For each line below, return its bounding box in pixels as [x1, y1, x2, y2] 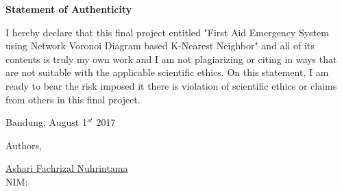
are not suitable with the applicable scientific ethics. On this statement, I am [5, 65, 329, 79]
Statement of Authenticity [5, 2, 132, 16]
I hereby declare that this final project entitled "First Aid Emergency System [5, 25, 329, 39]
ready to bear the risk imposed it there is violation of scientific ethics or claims [5, 78, 337, 92]
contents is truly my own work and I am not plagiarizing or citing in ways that [5, 51, 337, 66]
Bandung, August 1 [5, 115, 87, 129]
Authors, [5, 138, 42, 152]
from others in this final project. [5, 92, 141, 106]
